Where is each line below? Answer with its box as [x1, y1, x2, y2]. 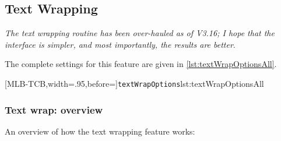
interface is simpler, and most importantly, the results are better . [5, 38, 236, 50]
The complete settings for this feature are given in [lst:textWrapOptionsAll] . [5, 58, 277, 70]
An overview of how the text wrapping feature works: [5, 125, 195, 137]
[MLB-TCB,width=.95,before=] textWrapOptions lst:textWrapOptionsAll [5, 77, 264, 89]
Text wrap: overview [5, 102, 103, 117]
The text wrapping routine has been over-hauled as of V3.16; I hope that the [5, 27, 275, 39]
